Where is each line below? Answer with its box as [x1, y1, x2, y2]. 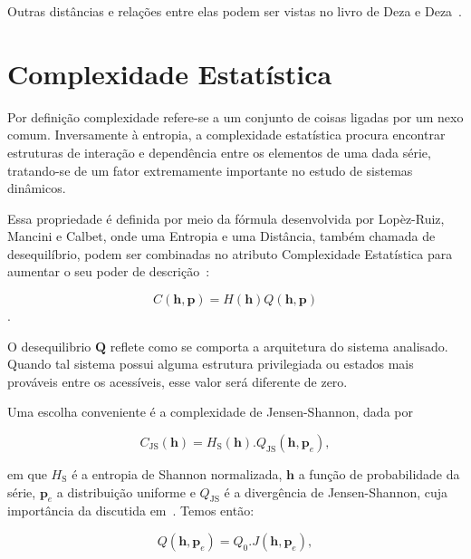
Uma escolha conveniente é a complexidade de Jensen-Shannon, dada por [7, 402, 413, 421]
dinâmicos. [7, 178, 66, 198]
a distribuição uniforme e [56, 482, 196, 501]
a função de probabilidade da [298, 465, 460, 484]
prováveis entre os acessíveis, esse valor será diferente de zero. [7, 371, 348, 390]
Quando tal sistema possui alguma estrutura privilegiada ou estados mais [7, 354, 414, 373]
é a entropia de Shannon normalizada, [72, 465, 283, 484]
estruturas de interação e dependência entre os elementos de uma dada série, [7, 142, 431, 161]
